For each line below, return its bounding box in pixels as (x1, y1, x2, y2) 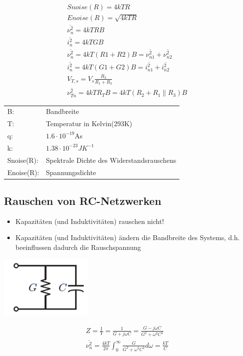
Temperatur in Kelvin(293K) (46, 118, 133, 129)
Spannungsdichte (46, 167, 96, 177)
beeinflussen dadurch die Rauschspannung (15, 242, 141, 252)
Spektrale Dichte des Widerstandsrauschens (46, 155, 177, 165)
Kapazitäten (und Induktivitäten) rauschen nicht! (15, 216, 164, 226)
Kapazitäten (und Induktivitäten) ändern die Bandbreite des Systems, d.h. (15, 232, 240, 243)
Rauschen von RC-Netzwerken (4, 193, 161, 208)
